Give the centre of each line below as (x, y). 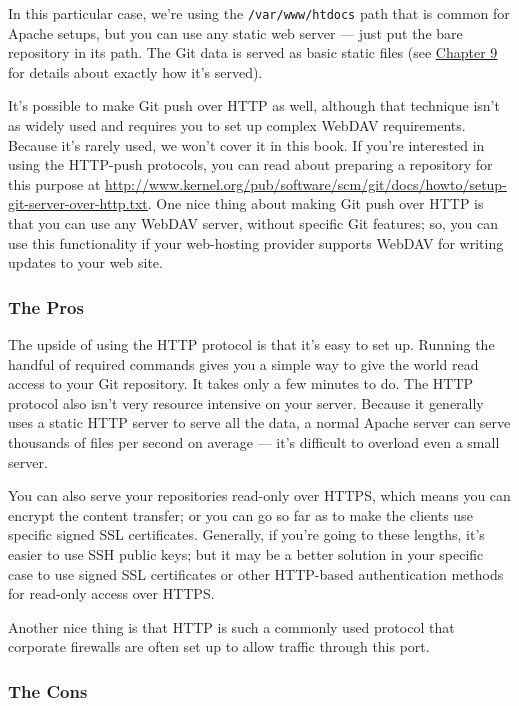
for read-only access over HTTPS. (111, 593)
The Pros (46, 306)
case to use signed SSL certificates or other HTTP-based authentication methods (256, 573)
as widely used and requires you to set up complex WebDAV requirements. (237, 125)
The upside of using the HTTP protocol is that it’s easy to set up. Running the (251, 344)
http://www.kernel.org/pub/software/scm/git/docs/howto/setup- (306, 183)
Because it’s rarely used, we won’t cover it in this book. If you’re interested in (246, 144)
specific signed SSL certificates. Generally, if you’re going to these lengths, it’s (246, 534)
